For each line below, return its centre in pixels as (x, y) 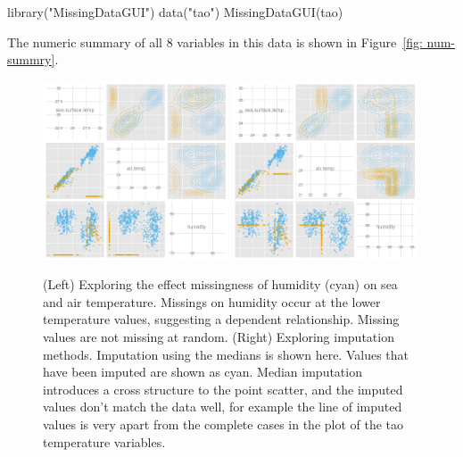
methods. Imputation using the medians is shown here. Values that (226, 354)
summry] (31, 59)
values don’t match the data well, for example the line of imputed (223, 407)
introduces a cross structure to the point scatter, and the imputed (223, 389)
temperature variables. (104, 441)
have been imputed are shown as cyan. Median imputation (203, 372)
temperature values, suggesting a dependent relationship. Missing (221, 319)
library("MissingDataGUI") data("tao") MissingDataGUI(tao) (175, 12)
